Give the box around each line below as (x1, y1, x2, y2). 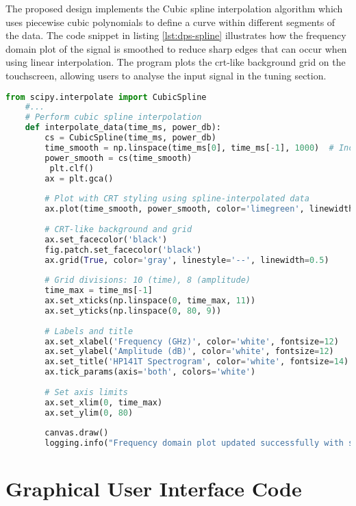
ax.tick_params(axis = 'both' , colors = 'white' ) (44, 367, 256, 377)
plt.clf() (49, 163, 94, 173)
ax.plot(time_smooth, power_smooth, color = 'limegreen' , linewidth (44, 204, 354, 214)
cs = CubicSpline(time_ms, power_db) (44, 133, 216, 143)
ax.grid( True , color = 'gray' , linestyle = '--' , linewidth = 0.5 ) (44, 255, 329, 265)
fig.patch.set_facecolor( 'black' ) (44, 244, 202, 255)
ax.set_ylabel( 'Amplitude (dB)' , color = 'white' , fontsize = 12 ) (44, 346, 334, 357)
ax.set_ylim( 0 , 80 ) (44, 407, 133, 418)
